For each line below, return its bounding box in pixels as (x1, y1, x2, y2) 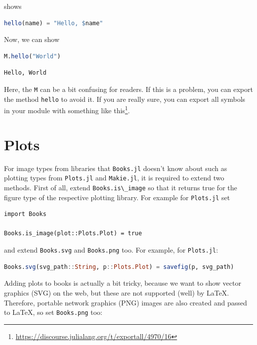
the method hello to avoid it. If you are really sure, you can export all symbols (4, 93, 246, 104)
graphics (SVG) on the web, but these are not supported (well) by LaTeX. (4, 287, 229, 298)
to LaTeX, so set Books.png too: (4, 307, 102, 317)
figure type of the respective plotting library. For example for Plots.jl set (4, 192, 230, 202)
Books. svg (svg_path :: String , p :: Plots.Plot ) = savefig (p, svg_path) (4, 263, 234, 270)
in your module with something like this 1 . (4, 104, 130, 115)
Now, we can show (4, 34, 60, 44)
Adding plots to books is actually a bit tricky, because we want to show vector (4, 278, 241, 288)
